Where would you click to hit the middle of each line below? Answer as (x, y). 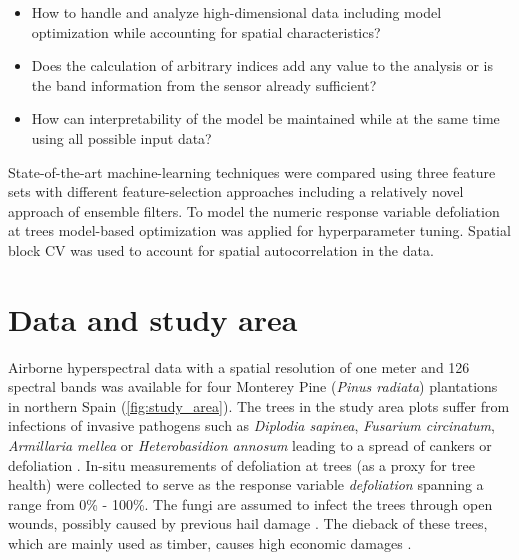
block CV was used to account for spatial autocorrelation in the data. (221, 249)
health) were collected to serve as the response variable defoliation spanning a (246, 484)
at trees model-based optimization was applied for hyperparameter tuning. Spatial (259, 230)
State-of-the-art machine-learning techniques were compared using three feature (252, 171)
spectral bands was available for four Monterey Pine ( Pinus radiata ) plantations (253, 386)
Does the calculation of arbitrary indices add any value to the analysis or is (262, 65)
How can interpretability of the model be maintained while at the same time (265, 118)
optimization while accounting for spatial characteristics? (206, 31)
